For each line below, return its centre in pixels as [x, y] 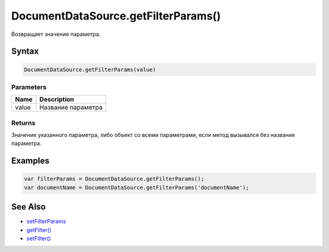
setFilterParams [46, 222]
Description [57, 99]
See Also [28, 207]
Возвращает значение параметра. [56, 34]
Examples [30, 161]
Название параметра [71, 108]
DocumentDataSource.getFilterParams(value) [90, 69]
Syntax [25, 51]
